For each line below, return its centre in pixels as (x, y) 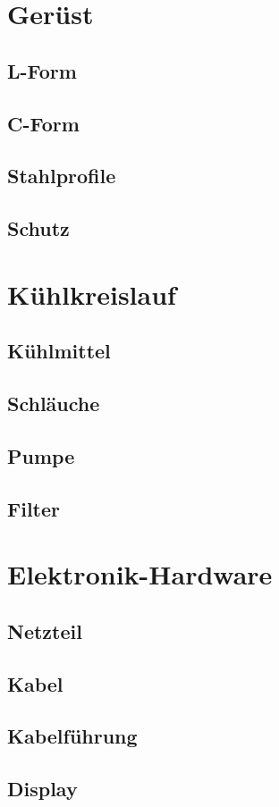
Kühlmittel (59, 351)
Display (42, 789)
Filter (34, 508)
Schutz (38, 228)
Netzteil (45, 630)
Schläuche (54, 403)
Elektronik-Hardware (140, 574)
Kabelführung (72, 736)
